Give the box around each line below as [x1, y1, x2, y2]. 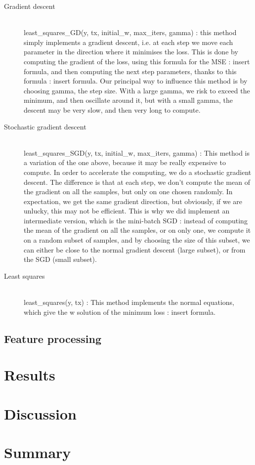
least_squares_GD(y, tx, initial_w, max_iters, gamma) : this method [24, 27, 237, 38]
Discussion [4, 403, 77, 423]
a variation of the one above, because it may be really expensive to [24, 157, 226, 168]
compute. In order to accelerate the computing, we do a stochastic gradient [24, 167, 252, 177]
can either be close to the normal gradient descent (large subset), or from [24, 244, 246, 254]
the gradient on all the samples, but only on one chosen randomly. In [24, 186, 233, 197]
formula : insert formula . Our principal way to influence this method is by [24, 76, 248, 86]
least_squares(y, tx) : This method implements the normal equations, [24, 297, 234, 307]
